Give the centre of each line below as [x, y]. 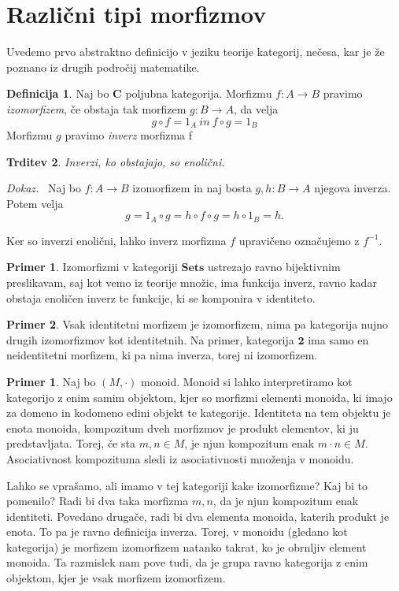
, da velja [256, 108]
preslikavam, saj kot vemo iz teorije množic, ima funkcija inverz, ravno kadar [192, 282]
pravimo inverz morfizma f [128, 134]
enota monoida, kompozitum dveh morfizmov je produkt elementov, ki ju [183, 427]
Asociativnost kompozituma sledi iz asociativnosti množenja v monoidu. [180, 458]
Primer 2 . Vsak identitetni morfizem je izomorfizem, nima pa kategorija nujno [198, 324]
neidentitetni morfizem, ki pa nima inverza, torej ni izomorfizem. [162, 355]
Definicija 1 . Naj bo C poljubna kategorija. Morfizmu [139, 93]
